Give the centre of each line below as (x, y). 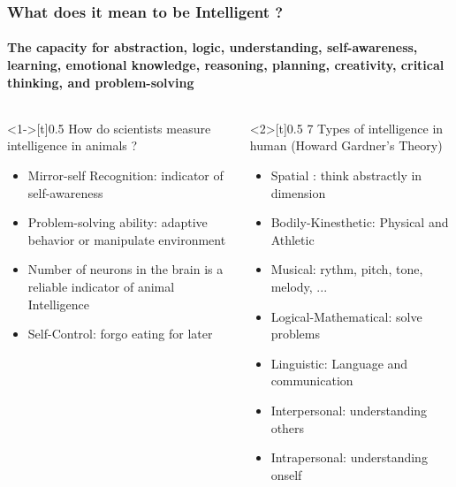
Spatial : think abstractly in (346, 175)
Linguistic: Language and (339, 363)
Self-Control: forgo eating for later (120, 334)
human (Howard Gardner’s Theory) (346, 145)
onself (286, 474)
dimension (298, 192)
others (288, 427)
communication (312, 380)
